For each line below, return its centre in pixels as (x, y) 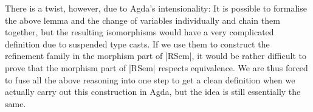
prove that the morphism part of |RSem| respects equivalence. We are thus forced (156, 67)
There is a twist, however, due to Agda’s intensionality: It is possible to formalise (156, 8)
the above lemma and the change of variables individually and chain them (143, 20)
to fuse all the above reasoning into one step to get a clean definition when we (150, 79)
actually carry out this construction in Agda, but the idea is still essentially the (153, 92)
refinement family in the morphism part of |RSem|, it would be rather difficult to (156, 56)
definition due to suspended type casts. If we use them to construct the (137, 44)
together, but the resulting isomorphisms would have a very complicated (139, 32)
